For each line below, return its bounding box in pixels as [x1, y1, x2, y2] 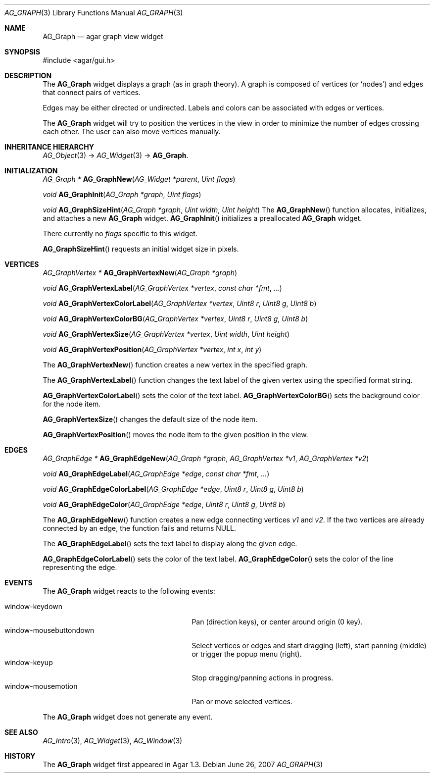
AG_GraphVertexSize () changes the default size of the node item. [43, 415, 258, 423]
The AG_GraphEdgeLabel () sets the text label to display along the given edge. [43, 539, 297, 548]
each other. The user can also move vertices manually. [43, 127, 221, 136]
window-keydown [4, 602, 63, 611]
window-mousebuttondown [4, 626, 95, 634]
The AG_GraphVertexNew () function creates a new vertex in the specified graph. [43, 361, 308, 369]
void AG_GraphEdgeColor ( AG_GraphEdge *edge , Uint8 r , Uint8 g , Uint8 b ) [43, 500, 286, 509]
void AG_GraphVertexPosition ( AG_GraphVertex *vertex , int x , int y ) [43, 345, 262, 354]
